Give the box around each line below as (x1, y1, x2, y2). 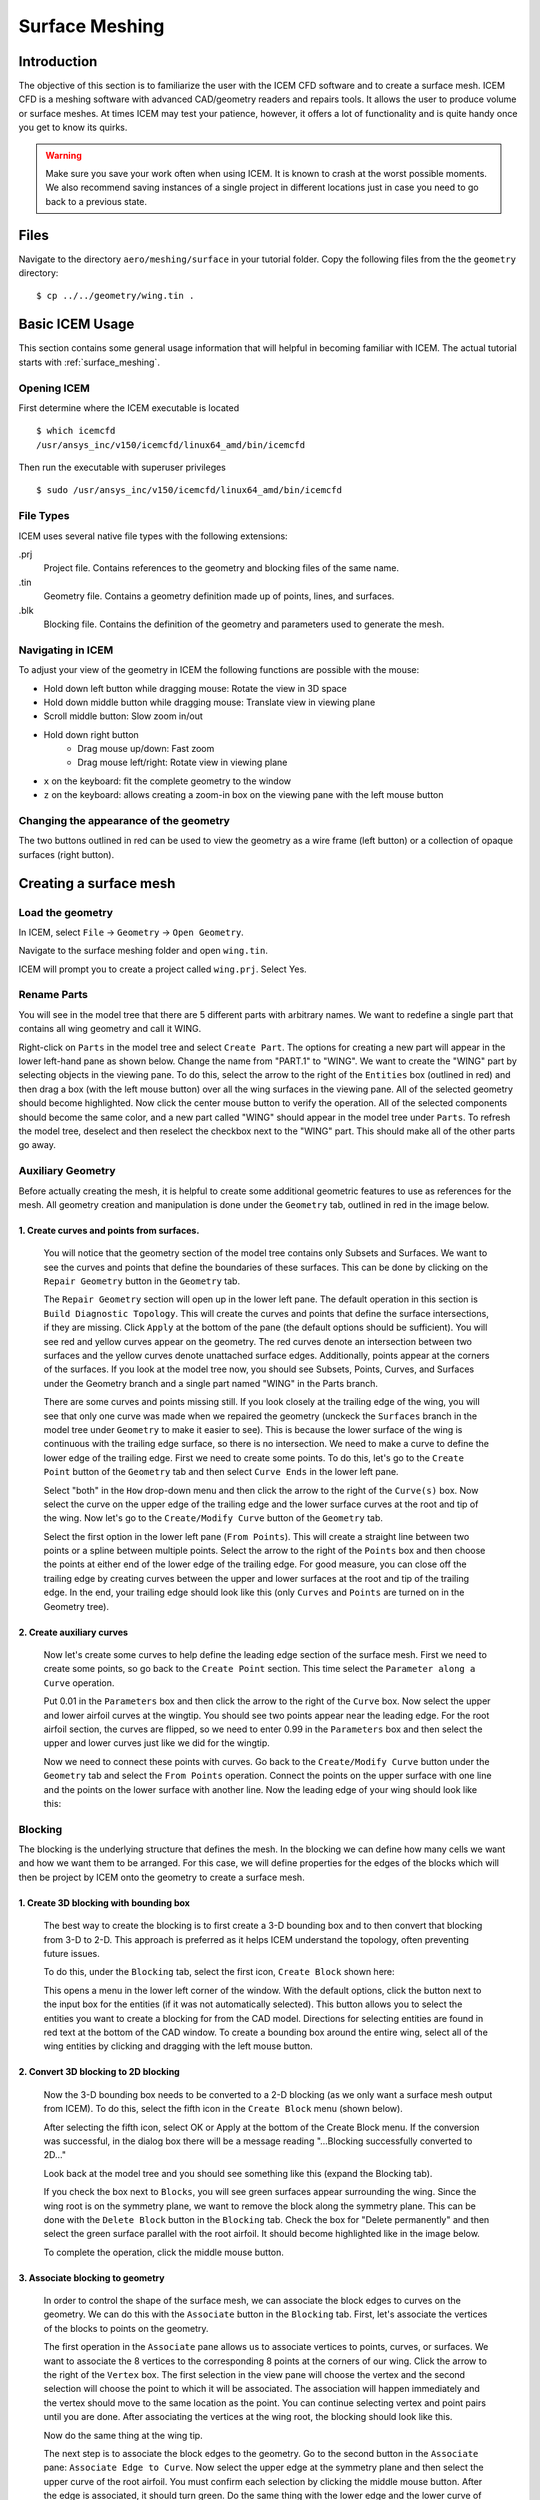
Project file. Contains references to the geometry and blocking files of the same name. (43, 562, 400, 574)
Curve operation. (43, 1676, 115, 1689)
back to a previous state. (45, 195, 148, 207)
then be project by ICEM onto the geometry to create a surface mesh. (18, 1871, 305, 1883)
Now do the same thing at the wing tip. (43, 2429, 204, 2441)
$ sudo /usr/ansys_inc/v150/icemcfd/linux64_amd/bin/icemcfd (36, 485, 342, 496)
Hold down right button (43, 728, 139, 740)
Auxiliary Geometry (18, 1164, 116, 1178)
